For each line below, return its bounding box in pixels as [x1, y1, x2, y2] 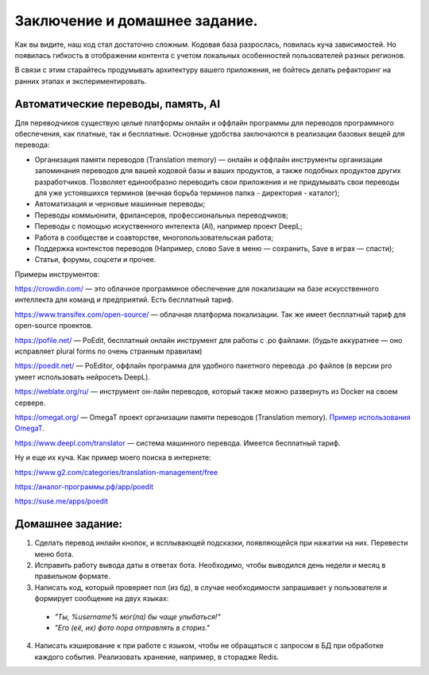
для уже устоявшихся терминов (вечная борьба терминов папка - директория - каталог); [34, 187, 340, 198]
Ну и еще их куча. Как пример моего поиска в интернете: [14, 453, 211, 462]
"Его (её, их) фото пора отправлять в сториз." [54, 623, 211, 632]
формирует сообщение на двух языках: [34, 594, 169, 604]
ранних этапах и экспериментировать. [14, 76, 147, 86]
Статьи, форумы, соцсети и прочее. [34, 255, 157, 264]
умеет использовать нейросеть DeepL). [14, 372, 151, 381]
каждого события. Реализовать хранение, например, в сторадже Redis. [34, 652, 280, 661]
